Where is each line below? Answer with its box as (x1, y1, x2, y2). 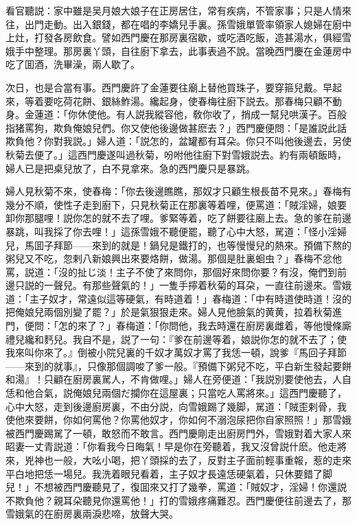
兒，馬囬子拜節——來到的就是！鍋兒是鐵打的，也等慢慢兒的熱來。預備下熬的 (5, 237, 352, 252)
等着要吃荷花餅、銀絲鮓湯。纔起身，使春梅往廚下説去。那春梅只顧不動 (24, 93, 342, 108)
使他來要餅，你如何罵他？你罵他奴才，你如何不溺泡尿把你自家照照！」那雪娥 (5, 412, 352, 427)
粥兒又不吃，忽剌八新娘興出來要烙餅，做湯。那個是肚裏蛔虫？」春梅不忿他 (5, 251, 342, 266)
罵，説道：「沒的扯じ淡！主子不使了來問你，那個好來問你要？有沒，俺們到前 (5, 264, 347, 279)
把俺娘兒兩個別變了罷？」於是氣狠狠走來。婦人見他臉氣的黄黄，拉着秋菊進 (5, 305, 342, 319)
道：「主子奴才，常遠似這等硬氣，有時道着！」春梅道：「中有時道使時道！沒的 (5, 291, 352, 305)
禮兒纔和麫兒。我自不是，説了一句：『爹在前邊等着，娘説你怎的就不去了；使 (5, 331, 347, 346)
